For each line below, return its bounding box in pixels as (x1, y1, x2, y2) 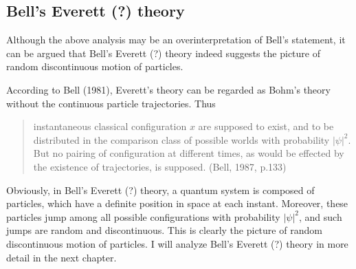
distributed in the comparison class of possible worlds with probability (33, 132, 330, 147)
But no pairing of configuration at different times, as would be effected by (33, 146, 344, 160)
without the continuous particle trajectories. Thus (6, 96, 216, 110)
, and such (298, 209, 342, 224)
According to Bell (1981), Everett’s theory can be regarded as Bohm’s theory (6, 82, 331, 96)
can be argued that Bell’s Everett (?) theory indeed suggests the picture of (6, 45, 321, 60)
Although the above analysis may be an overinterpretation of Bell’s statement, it (6, 32, 346, 47)
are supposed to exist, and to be (198, 119, 334, 133)
